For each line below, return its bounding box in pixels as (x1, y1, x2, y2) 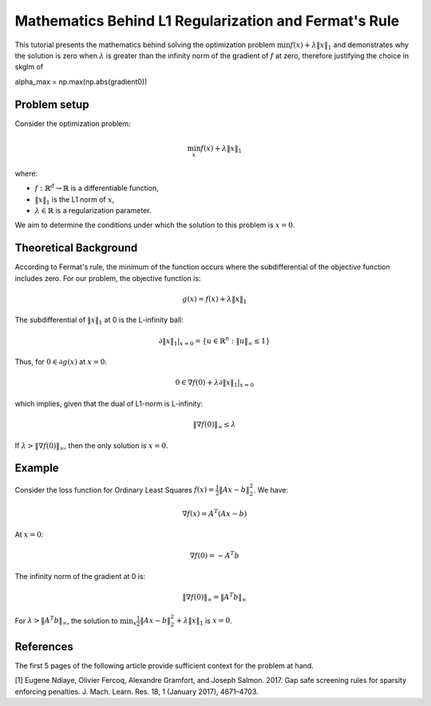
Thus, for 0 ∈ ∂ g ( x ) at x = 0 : (14, 357, 108, 367)
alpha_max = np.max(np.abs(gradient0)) (14, 77, 148, 86)
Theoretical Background (14, 241, 138, 255)
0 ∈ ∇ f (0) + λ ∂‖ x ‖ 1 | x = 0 (175, 378, 255, 389)
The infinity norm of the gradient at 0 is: (14, 571, 146, 581)
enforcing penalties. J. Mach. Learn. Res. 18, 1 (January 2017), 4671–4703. (14, 687, 259, 696)
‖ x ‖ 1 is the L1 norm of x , (34, 194, 115, 206)
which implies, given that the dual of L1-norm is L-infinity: (14, 399, 204, 408)
